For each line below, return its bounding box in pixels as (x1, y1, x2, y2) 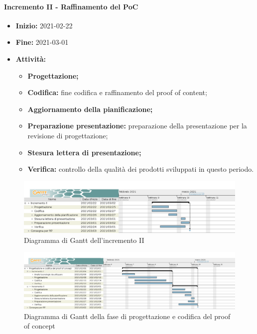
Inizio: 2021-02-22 (15, 20, 73, 30)
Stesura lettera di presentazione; (27, 147, 141, 157)
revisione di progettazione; (27, 130, 108, 140)
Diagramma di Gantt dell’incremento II (24, 234, 144, 245)
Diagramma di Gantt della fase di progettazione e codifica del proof (24, 311, 231, 321)
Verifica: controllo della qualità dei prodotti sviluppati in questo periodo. (27, 164, 254, 174)
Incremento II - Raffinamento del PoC (4, 1, 138, 11)
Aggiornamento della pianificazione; (27, 104, 153, 114)
